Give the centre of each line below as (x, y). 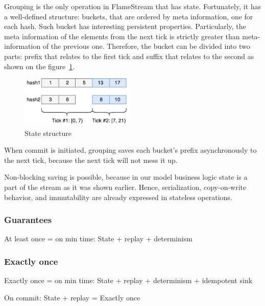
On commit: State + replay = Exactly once (72, 297)
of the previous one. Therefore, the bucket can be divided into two (146, 46)
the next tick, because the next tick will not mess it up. (91, 160)
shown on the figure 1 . (40, 66)
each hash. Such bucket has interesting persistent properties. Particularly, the (125, 26)
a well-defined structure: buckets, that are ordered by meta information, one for (129, 16)
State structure (48, 133)
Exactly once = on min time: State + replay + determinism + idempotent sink (128, 280)
